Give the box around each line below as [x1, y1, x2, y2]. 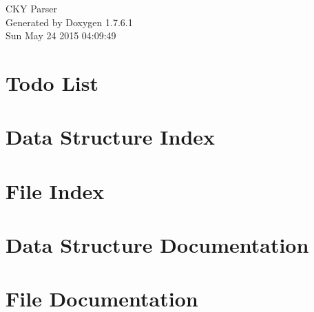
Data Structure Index [6, 123, 216, 151]
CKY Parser [6, 1, 58, 15]
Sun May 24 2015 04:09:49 [6, 28, 116, 43]
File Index [6, 176, 105, 205]
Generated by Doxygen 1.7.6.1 [6, 14, 133, 29]
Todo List [6, 68, 98, 96]
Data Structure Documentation [6, 231, 309, 259]
